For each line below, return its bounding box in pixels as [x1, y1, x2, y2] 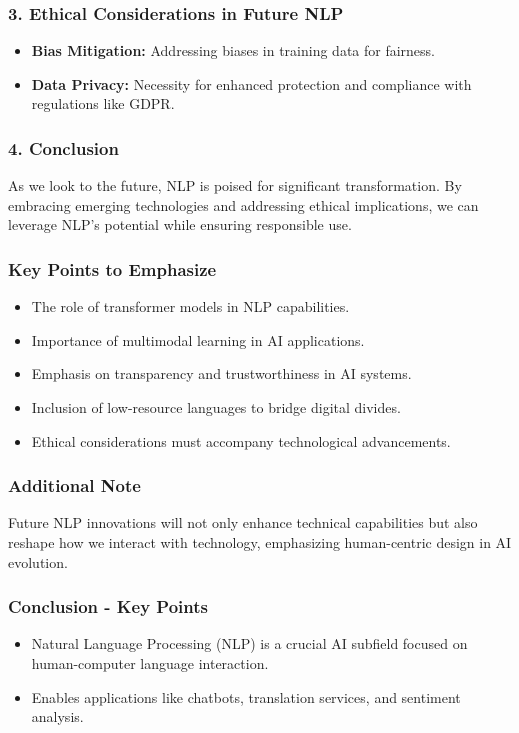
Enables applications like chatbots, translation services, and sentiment [31, 686, 461, 707]
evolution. [8, 551, 68, 572]
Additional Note [8, 473, 141, 498]
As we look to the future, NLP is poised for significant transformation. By [8, 175, 462, 196]
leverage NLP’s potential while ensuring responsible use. [8, 214, 352, 235]
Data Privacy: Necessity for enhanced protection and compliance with [31, 73, 472, 94]
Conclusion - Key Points [8, 594, 208, 619]
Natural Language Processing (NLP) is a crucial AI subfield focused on [31, 633, 468, 654]
